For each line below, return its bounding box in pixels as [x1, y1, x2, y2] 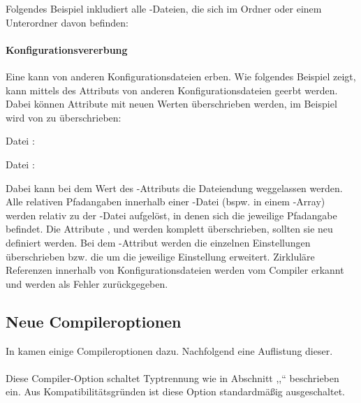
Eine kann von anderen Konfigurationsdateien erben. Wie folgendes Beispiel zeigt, [6, 68, 356, 83]
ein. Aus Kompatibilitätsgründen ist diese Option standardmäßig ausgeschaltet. [6, 384, 345, 399]
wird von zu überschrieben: [6, 110, 121, 124]
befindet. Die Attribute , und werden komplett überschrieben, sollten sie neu [6, 221, 333, 236]
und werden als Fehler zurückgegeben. [6, 276, 168, 291]
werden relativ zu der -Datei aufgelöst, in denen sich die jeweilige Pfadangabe [6, 207, 337, 222]
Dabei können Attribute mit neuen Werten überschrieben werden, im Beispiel [6, 96, 337, 111]
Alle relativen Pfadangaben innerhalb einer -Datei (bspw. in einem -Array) [6, 194, 325, 209]
